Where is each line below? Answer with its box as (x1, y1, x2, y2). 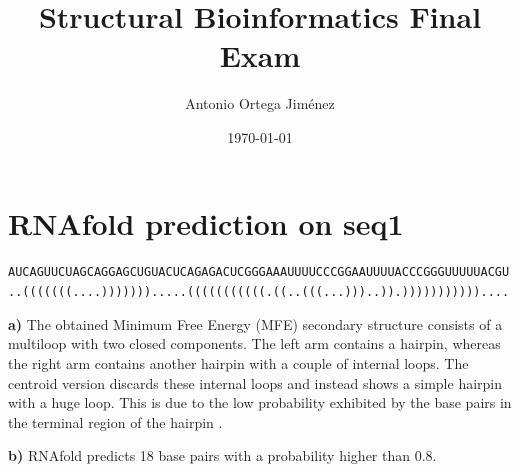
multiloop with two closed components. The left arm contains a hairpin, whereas (8, 333, 501, 354)
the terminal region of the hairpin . (8, 411, 223, 432)
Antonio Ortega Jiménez (185, 93, 335, 114)
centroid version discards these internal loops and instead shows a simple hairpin (8, 372, 503, 393)
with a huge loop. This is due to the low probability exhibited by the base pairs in (8, 392, 512, 413)
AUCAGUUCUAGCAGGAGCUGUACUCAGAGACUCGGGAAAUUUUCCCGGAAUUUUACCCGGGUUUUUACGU (8, 265, 510, 280)
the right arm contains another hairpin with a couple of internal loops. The (8, 352, 469, 373)
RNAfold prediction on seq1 (8, 202, 404, 243)
